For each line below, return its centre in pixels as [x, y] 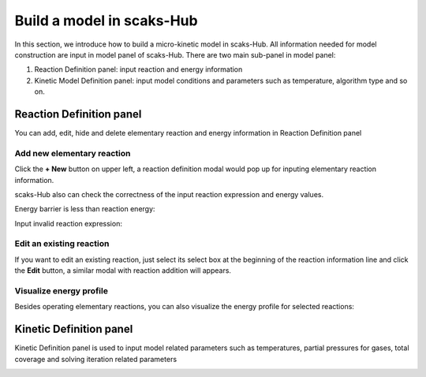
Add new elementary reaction [73, 153]
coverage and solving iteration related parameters [96, 359]
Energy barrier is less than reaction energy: [85, 209]
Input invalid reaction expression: [68, 223]
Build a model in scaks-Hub [106, 21]
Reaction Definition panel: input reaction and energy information [138, 69]
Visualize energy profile [61, 291]
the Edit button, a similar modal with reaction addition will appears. [123, 271]
